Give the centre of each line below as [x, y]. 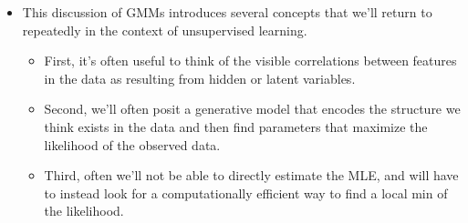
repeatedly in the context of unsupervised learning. [165, 30]
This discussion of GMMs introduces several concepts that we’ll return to [227, 12]
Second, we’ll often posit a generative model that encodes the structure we [252, 109]
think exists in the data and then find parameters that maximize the [236, 126]
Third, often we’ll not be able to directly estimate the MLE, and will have [251, 175]
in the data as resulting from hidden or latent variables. [200, 78]
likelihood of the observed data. [132, 144]
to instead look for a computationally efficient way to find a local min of [246, 193]
